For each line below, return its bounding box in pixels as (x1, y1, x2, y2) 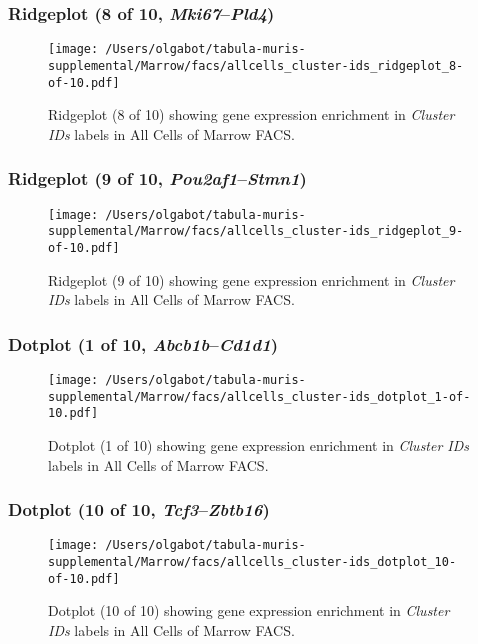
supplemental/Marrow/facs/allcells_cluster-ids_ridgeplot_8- (48, 58, 464, 73)
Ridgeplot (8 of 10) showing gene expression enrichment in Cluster (48, 104, 455, 125)
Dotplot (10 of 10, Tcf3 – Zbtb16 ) (8, 497, 270, 522)
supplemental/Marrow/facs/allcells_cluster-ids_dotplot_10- (48, 555, 457, 569)
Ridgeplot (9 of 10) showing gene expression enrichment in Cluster (48, 269, 455, 290)
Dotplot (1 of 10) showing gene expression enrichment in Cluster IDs (48, 434, 470, 455)
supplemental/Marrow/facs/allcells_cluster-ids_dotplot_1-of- (48, 389, 471, 404)
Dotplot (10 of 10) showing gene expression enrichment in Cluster (48, 600, 450, 621)
